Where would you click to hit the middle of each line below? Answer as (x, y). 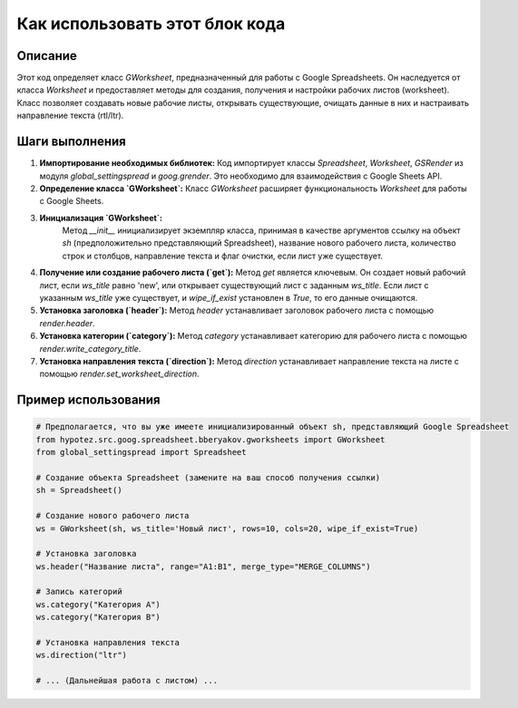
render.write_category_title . (90, 348)
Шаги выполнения (71, 142)
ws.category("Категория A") (98, 604)
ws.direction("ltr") (81, 655)
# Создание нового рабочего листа (112, 516)
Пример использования (88, 400)
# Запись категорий (79, 592)
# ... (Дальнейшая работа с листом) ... (127, 681)
